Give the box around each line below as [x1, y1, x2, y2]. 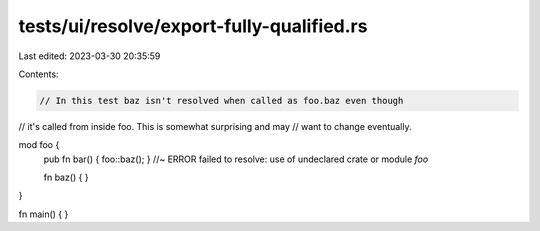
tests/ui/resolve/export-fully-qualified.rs [18, 15, 368, 37]
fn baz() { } [43, 171, 89, 184]
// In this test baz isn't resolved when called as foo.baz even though [39, 95, 404, 106]
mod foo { [18, 139, 60, 151]
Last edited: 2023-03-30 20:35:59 [18, 50, 161, 62]
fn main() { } [18, 208, 69, 220]
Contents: [18, 68, 59, 80]
